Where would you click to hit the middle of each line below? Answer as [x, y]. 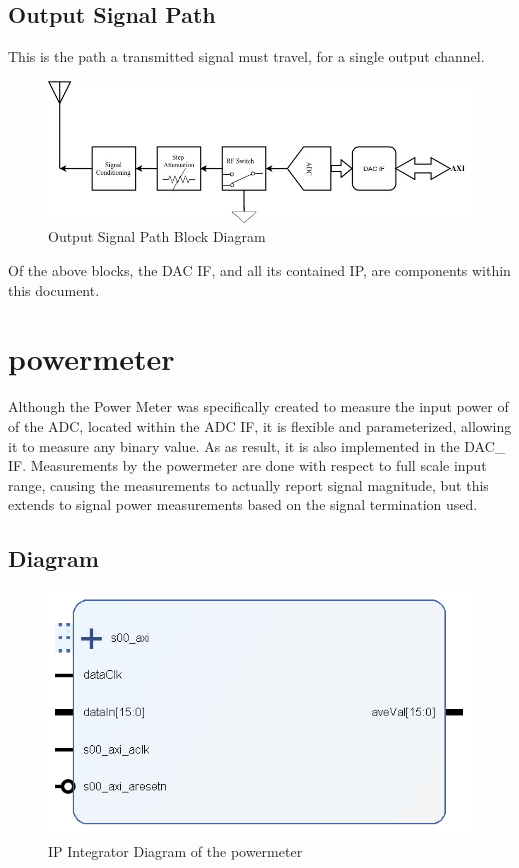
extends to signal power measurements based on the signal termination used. [243, 504]
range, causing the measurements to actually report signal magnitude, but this [248, 484]
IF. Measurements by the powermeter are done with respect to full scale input [247, 465]
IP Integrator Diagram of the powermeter [175, 850]
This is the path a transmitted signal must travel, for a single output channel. [246, 56]
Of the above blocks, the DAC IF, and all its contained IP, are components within [259, 270]
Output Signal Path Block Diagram [157, 236]
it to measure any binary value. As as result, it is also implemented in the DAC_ [257, 445]
